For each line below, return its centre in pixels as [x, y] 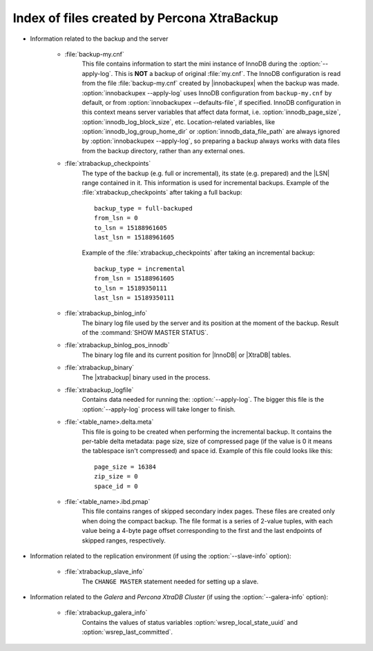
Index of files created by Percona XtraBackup [146, 18]
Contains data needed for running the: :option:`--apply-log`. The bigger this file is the [203, 400]
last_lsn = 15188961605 [134, 237]
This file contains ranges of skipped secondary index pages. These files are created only [208, 512]
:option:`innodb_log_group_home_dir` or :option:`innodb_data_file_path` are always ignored [211, 132]
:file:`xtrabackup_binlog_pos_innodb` [117, 345]
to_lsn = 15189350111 [131, 288]
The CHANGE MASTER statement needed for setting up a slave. [170, 581]
